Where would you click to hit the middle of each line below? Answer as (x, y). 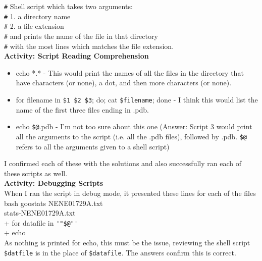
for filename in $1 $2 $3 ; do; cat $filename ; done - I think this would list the (137, 100)
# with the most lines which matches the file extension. (89, 46)
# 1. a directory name (37, 16)
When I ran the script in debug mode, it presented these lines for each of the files (130, 193)
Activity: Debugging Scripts (54, 183)
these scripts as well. (36, 173)
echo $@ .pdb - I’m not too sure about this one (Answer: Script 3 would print (134, 126)
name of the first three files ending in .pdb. (82, 109)
